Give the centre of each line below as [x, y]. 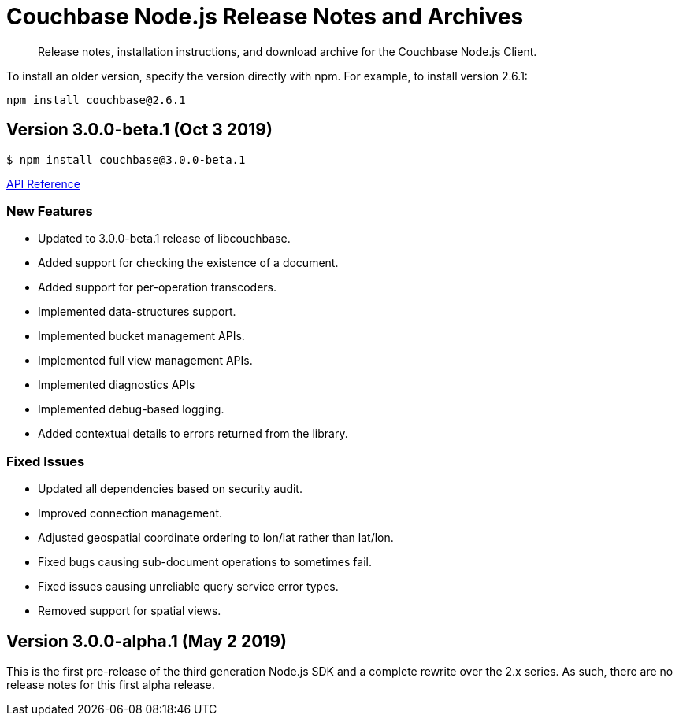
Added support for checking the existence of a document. [188, 263]
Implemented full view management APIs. [145, 361]
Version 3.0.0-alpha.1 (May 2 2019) [147, 641]
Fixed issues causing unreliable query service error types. [188, 587]
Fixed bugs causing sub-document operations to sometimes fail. [205, 562]
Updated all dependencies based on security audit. [170, 489]
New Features [50, 211]
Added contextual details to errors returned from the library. [193, 434]
